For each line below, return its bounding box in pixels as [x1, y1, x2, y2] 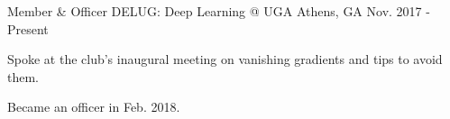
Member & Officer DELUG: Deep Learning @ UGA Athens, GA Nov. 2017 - [7, 2, 430, 20]
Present [7, 19, 49, 38]
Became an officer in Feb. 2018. [7, 97, 180, 116]
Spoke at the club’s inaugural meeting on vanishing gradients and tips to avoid [7, 50, 443, 69]
